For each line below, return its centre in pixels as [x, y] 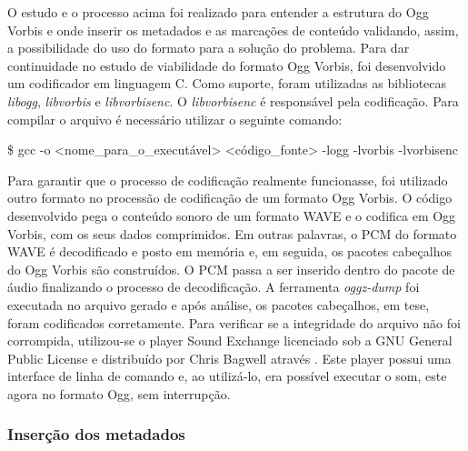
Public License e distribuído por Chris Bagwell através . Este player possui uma [229, 358]
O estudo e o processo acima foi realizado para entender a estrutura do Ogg [218, 12]
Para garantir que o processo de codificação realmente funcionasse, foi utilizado [228, 180]
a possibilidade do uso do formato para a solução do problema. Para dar [209, 48]
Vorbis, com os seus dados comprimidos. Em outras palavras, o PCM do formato [232, 233]
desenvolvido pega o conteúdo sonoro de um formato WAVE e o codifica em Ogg [232, 215]
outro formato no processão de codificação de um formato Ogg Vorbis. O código [230, 198]
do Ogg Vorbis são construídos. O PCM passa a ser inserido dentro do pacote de [231, 269]
